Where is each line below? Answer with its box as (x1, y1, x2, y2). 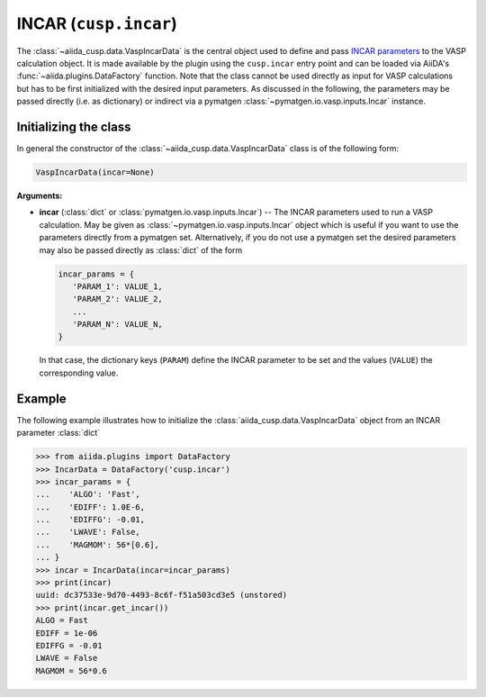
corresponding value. (39, 367, 119, 378)
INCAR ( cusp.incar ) (16, 14, 177, 33)
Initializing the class (16, 119, 131, 134)
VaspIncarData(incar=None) (35, 167, 155, 177)
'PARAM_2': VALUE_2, (72, 294, 164, 304)
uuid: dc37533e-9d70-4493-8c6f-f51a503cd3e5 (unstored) (35, 590, 288, 601)
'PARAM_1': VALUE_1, (72, 281, 164, 292)
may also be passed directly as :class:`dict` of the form (39, 244, 243, 256)
